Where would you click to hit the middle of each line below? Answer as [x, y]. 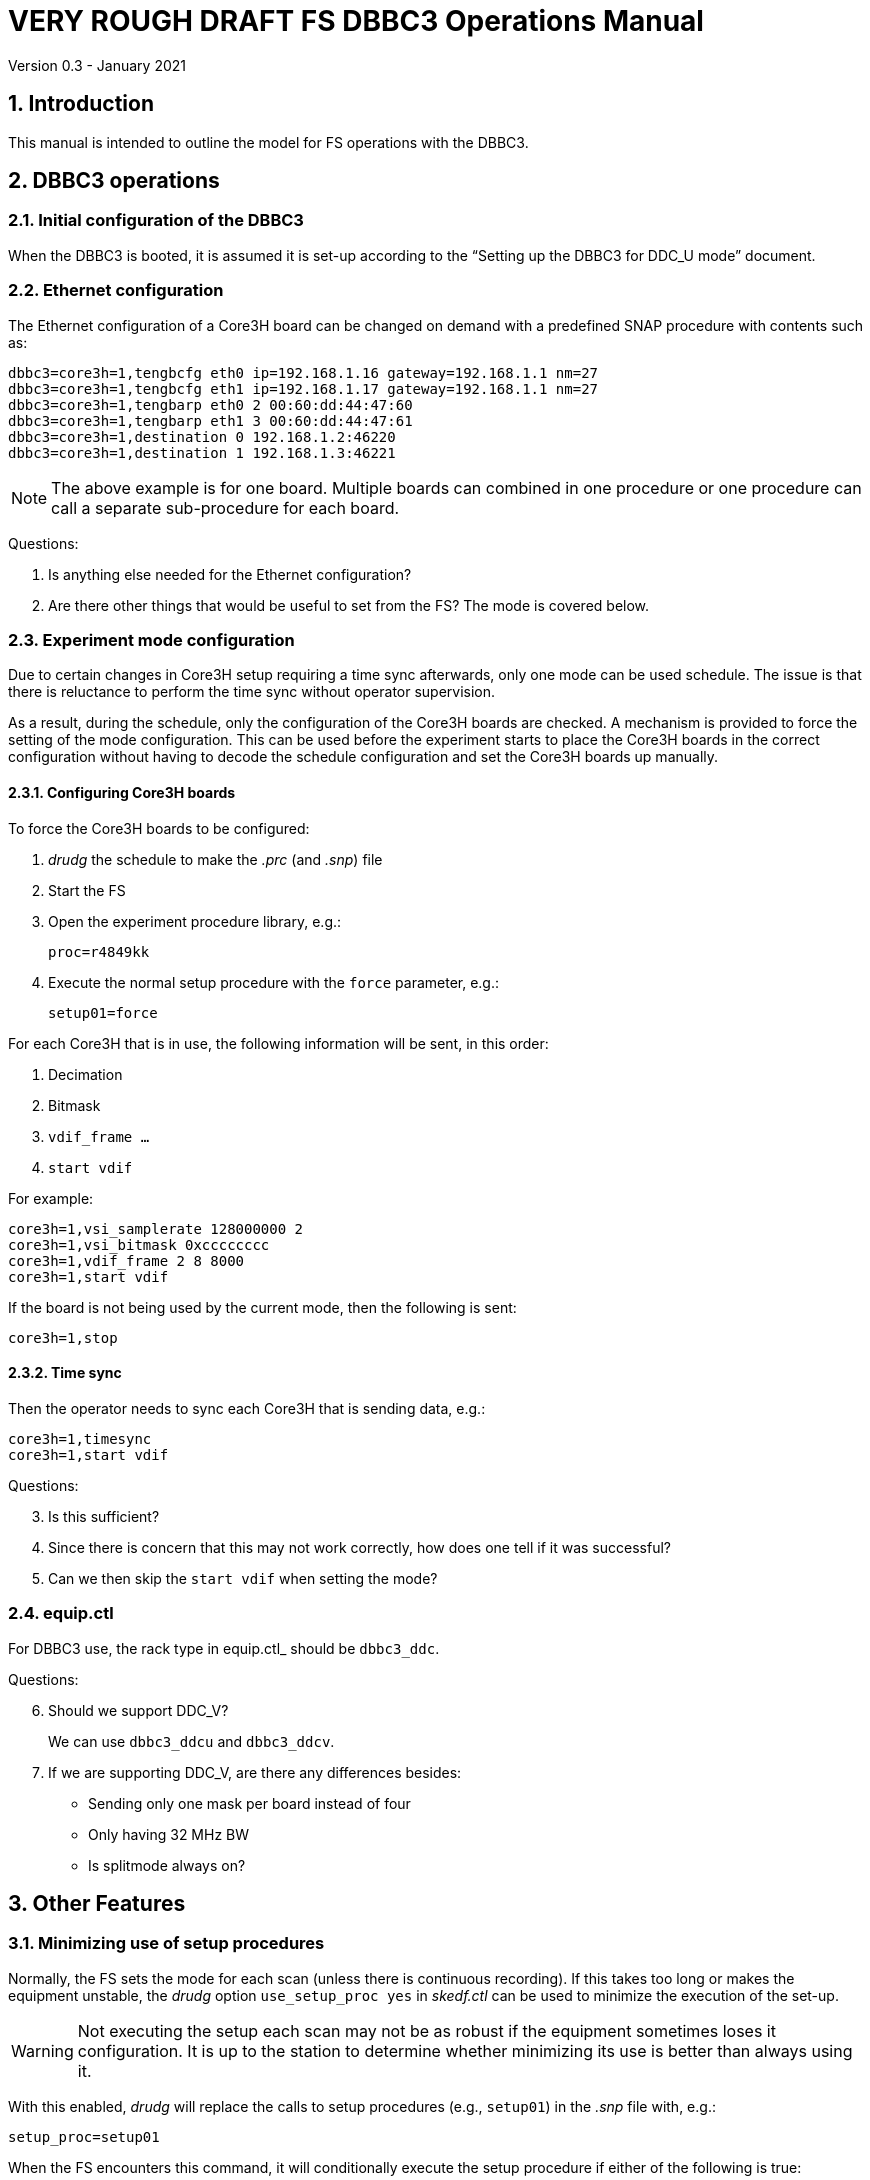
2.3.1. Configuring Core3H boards [122, 792]
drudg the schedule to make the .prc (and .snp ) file [215, 859]
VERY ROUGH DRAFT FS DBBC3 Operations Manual [356, 21]
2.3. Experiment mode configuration [151, 639]
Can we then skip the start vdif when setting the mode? [243, 1578]
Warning [42, 2050]
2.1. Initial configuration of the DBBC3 [156, 220]
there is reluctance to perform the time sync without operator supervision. [252, 692]
